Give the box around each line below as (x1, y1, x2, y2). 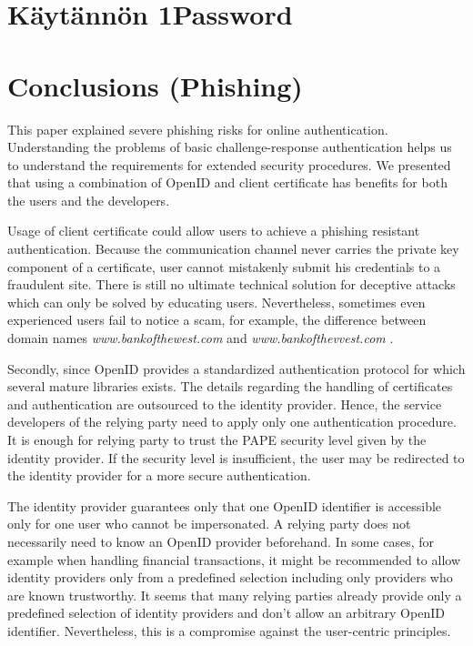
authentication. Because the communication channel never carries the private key (7, 239, 459, 258)
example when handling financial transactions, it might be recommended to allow (7, 550, 461, 569)
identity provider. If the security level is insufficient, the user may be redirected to (7, 448, 465, 467)
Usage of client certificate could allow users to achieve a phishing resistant (7, 221, 420, 240)
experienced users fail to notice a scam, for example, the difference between (7, 310, 427, 329)
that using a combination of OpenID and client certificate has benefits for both (7, 173, 448, 192)
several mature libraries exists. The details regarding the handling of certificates (7, 377, 453, 396)
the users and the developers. (7, 190, 170, 209)
